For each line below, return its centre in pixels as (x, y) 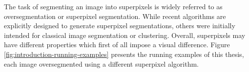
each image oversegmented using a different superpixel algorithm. (101, 63)
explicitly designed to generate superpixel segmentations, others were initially (120, 26)
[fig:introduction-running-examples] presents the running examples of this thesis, (124, 54)
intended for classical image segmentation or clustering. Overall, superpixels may (125, 35)
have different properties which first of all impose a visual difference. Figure (117, 45)
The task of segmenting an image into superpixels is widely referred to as (113, 6)
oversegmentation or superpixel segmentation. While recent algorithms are (115, 16)
